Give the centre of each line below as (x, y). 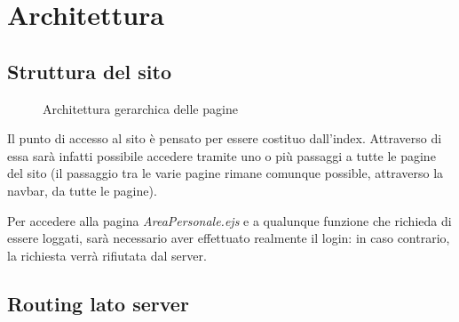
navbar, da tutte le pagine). (82, 190)
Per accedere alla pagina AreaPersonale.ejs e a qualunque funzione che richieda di (229, 220)
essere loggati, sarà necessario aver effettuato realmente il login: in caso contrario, (229, 238)
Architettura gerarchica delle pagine (140, 108)
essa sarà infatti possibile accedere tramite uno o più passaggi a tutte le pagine (222, 155)
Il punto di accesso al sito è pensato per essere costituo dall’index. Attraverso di (225, 138)
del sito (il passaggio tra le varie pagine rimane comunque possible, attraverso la (226, 173)
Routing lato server (98, 303)
